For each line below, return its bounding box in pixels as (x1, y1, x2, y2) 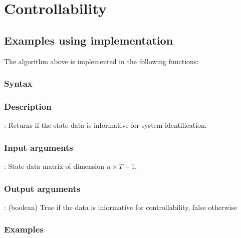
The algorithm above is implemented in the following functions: (4, 56, 199, 66)
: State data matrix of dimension (4, 161, 105, 171)
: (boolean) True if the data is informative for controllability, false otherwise (4, 201, 237, 212)
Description (4, 100, 52, 112)
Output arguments (4, 182, 81, 194)
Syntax (4, 77, 33, 90)
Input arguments (4, 141, 73, 153)
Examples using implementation (4, 32, 173, 48)
